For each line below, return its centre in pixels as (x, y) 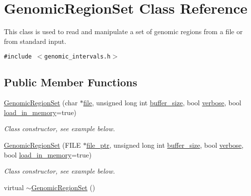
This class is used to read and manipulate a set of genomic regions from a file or (123, 31)
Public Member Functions (71, 82)
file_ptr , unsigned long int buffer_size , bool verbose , (165, 145)
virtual (14, 187)
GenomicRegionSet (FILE (42, 145)
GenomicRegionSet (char (41, 103)
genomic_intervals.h (78, 57)
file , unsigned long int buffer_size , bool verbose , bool (162, 103)
